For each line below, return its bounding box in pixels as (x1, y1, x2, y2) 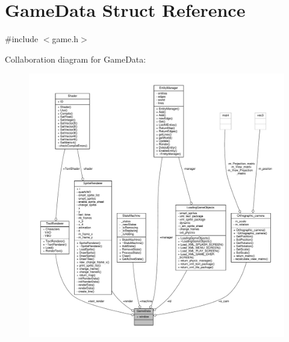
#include (5, 33, 39, 45)
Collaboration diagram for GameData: (5, 52, 146, 65)
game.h (52, 33, 79, 45)
